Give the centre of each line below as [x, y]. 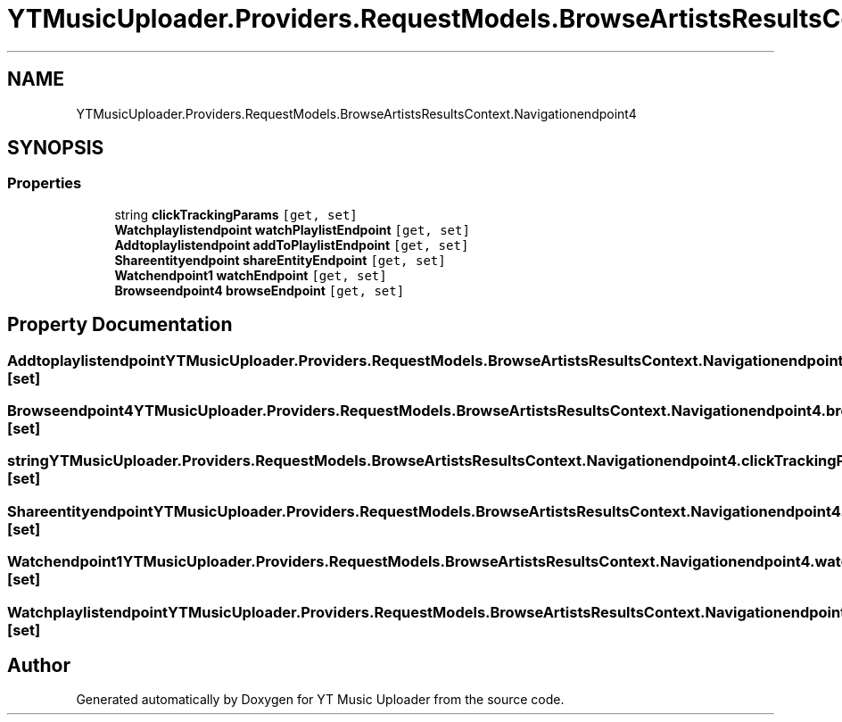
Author [39, 665]
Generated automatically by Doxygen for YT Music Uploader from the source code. [320, 700]
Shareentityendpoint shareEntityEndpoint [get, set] [280, 260]
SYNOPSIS [56, 148]
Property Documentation [120, 325]
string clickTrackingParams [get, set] [236, 214]
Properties [45, 183]
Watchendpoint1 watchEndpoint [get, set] [251, 275]
